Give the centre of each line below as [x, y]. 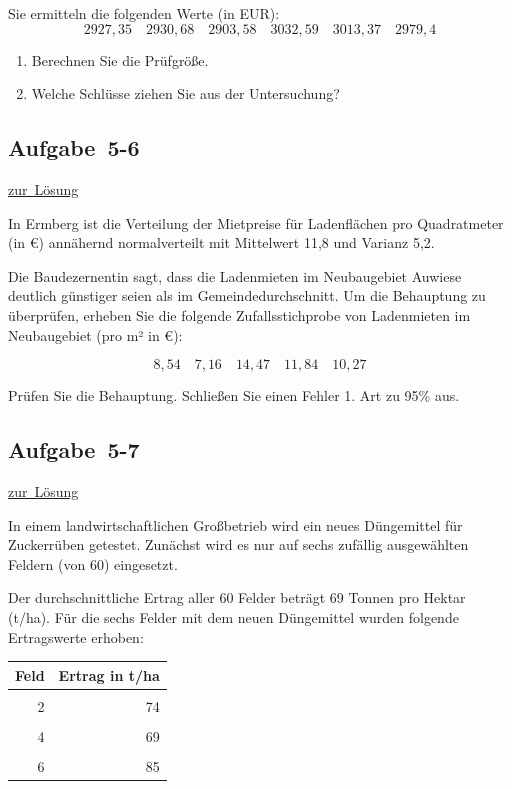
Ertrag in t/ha [109, 674]
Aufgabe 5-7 [74, 449]
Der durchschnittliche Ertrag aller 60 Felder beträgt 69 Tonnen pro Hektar [237, 597]
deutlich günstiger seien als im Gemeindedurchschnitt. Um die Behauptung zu [247, 295]
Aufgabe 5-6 [74, 147]
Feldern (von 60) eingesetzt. [93, 563]
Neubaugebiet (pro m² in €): [95, 334]
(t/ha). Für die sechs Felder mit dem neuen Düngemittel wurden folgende [233, 616]
